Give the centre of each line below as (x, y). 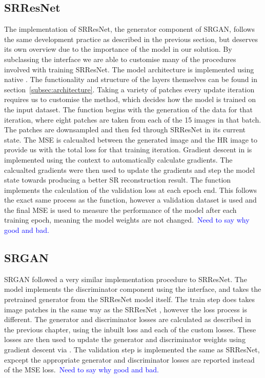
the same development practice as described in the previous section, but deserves (131, 39)
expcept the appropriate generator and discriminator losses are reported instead (129, 359)
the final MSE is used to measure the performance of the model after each (120, 210)
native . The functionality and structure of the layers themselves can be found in (131, 79)
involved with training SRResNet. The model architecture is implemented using (129, 69)
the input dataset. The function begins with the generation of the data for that (128, 109)
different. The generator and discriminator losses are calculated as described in (128, 319)
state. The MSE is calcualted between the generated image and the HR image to (131, 139)
